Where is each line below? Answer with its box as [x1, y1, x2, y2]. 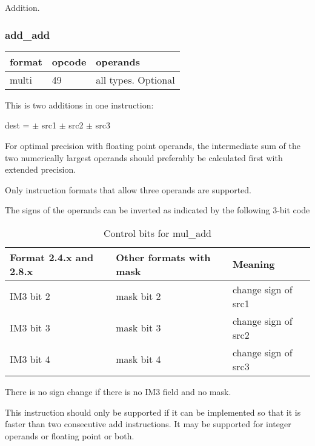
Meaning [232, 257, 275, 271]
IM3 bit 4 [10, 352, 50, 367]
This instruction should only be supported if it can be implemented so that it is [5, 405, 301, 418]
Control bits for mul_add [104, 225, 211, 240]
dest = [5, 119, 30, 131]
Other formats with [116, 250, 211, 264]
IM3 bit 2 [10, 289, 50, 304]
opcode [51, 54, 87, 68]
